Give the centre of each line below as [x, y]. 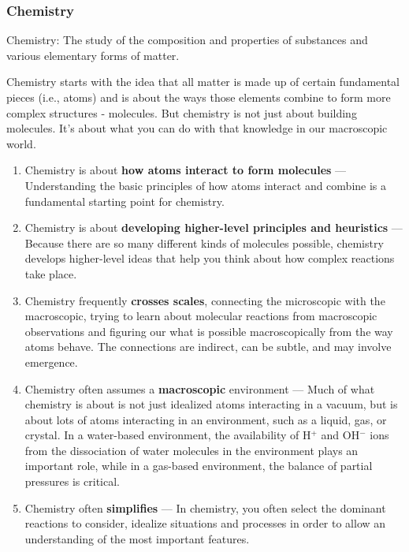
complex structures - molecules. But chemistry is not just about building [182, 112]
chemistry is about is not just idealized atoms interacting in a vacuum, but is [211, 404]
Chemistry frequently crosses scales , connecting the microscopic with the [205, 300]
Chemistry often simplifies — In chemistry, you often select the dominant [205, 507]
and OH [340, 435]
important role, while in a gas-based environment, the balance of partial [199, 466]
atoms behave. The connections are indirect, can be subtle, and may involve [208, 347]
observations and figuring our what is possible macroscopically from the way [209, 331]
